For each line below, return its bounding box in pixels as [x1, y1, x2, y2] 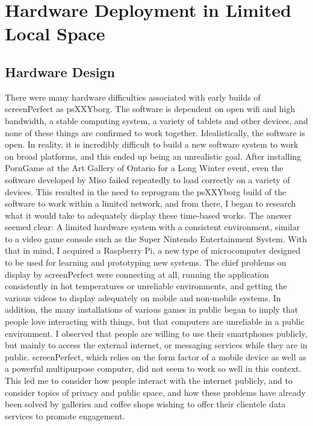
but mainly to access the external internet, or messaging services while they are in [5, 339, 308, 351]
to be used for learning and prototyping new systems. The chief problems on [5, 256, 287, 269]
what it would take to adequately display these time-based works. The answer [5, 208, 292, 221]
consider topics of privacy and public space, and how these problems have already [5, 386, 306, 398]
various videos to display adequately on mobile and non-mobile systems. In [5, 291, 281, 304]
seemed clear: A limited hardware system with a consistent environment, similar [5, 221, 300, 233]
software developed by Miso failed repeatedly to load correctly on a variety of [5, 173, 290, 186]
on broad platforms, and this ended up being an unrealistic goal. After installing [5, 149, 302, 162]
